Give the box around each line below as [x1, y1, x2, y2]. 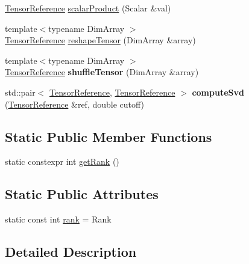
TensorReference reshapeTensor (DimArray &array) [5, 34, 196, 46]
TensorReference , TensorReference [49, 85, 175, 98]
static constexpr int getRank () [5, 155, 119, 168]
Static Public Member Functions [5, 127, 212, 146]
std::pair [5, 85, 36, 98]
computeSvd [192, 85, 244, 98]
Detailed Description [5, 242, 137, 261]
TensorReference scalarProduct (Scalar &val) [5, 2, 171, 14]
